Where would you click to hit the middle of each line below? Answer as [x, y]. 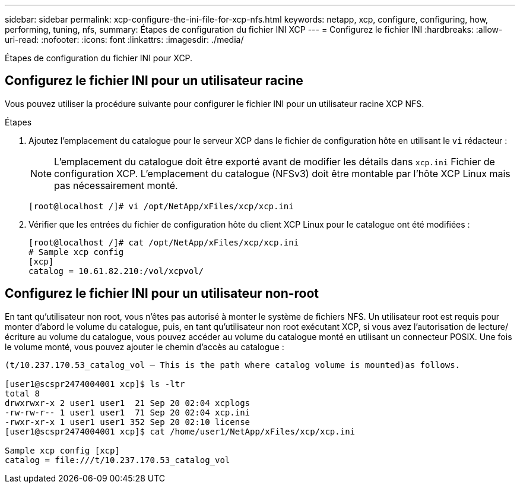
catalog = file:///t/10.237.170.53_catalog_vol [118, 460]
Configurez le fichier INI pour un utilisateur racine [154, 81]
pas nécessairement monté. [116, 185]
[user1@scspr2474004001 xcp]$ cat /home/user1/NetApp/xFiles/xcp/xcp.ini [180, 431]
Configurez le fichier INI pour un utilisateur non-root [162, 294]
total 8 [23, 393]
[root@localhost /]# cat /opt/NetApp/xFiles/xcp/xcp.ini [164, 242]
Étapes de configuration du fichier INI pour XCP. [99, 58]
